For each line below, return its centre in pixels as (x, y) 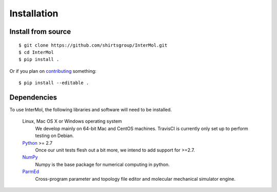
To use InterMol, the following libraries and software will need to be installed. (91, 110)
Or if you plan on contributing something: (53, 71)
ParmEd (31, 171)
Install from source (40, 32)
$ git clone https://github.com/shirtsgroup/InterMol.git (93, 45)
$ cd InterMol (36, 52)
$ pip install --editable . (54, 83)
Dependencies (33, 97)
